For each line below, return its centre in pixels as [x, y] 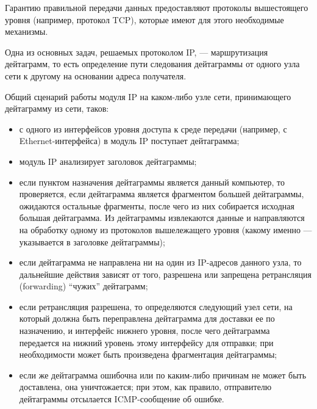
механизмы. [27, 31]
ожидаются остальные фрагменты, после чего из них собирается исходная [157, 205]
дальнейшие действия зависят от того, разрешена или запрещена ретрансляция [165, 274]
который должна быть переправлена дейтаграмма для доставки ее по [147, 318]
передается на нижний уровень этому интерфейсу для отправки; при [146, 342]
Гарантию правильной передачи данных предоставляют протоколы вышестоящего [157, 7]
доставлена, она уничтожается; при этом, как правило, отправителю [145, 387]
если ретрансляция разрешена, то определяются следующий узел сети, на [156, 306]
